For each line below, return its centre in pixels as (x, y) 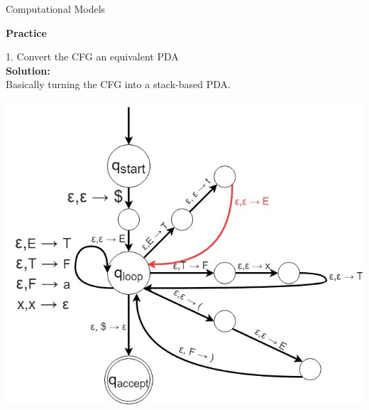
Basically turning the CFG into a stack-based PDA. (118, 84)
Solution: (28, 70)
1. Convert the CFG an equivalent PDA (92, 56)
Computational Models (56, 9)
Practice (26, 32)
